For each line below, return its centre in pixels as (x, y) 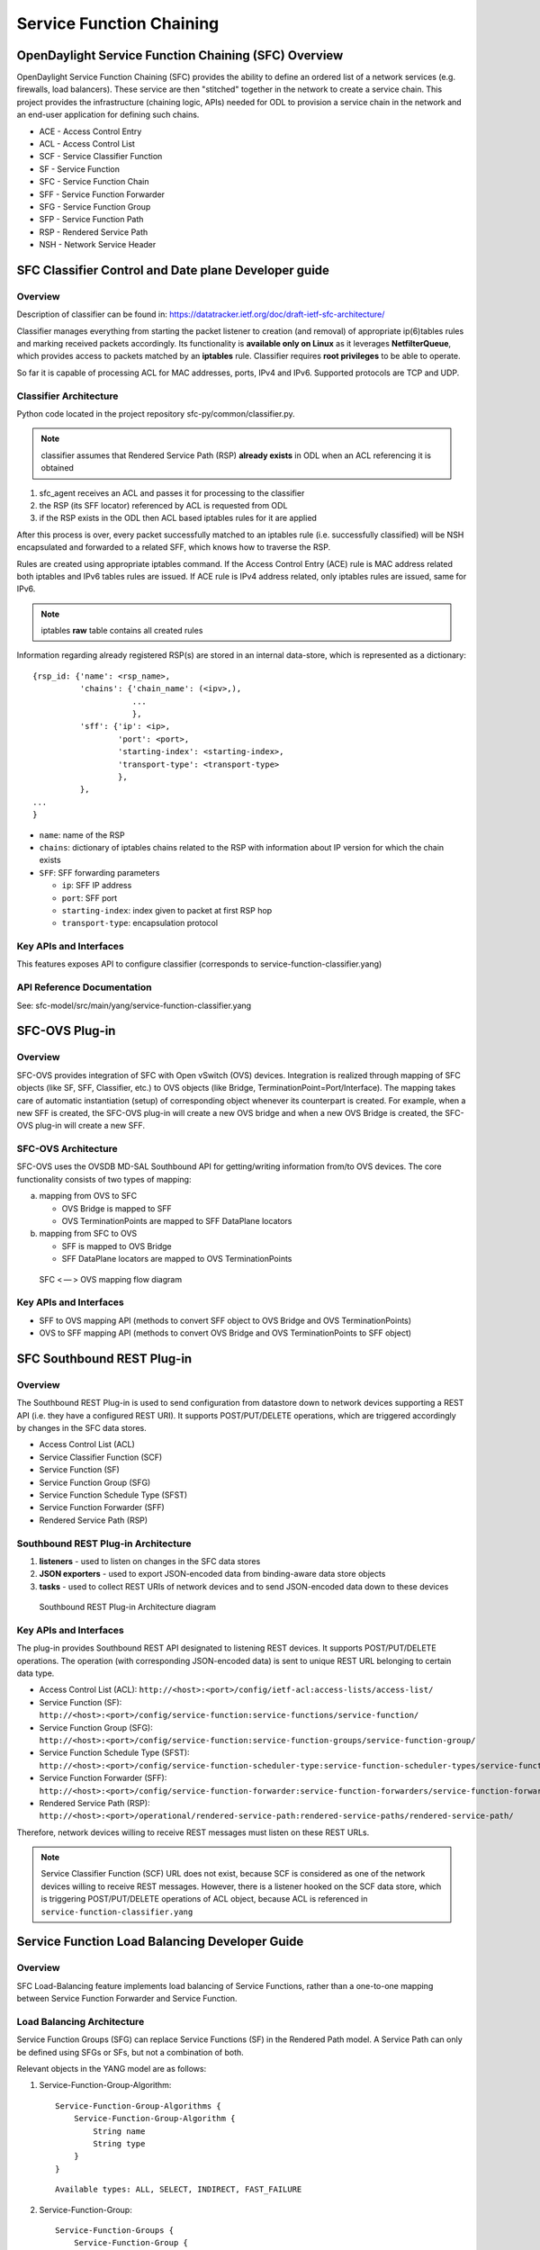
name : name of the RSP (82, 835)
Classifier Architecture (67, 396)
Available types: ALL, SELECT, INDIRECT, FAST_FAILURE (179, 2190)
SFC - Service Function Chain (94, 182)
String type (119, 2144)
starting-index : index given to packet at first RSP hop (167, 910)
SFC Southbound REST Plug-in (104, 1359)
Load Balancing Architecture (81, 2021)
